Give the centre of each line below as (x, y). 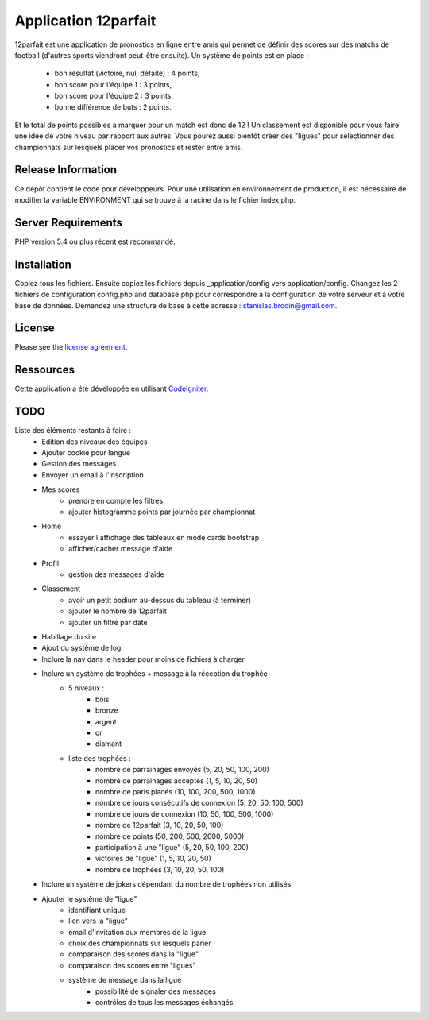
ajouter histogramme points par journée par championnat (162, 512)
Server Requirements (69, 222)
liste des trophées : (100, 758)
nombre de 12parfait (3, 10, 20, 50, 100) (160, 825)
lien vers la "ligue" (99, 921)
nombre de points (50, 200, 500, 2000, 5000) (170, 836)
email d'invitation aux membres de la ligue (137, 932)
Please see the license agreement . (71, 347)
